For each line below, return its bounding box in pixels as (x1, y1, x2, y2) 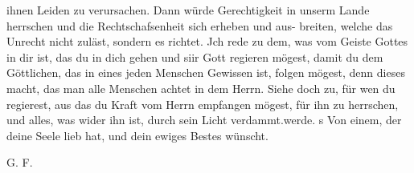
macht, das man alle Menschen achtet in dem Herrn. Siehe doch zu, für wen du (6, 79, 396, 96)
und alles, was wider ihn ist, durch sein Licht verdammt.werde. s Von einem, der (6, 111, 402, 128)
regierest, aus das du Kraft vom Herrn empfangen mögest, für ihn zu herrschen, (6, 95, 399, 112)
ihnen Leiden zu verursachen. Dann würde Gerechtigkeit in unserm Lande (6, 2, 370, 18)
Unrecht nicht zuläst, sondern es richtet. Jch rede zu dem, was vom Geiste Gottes (6, 33, 408, 50)
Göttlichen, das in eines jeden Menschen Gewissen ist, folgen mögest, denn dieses (6, 64, 405, 81)
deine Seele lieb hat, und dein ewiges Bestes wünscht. (6, 127, 268, 143)
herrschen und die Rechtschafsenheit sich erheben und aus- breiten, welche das (6, 17, 393, 34)
